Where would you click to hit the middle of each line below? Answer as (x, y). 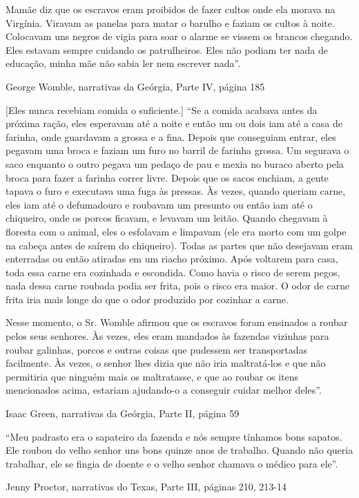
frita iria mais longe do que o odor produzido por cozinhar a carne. (147, 299)
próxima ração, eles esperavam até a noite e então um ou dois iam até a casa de (174, 123)
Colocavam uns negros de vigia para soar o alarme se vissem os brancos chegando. (179, 36)
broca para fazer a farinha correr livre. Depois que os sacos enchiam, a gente (167, 177)
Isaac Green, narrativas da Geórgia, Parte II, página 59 (123, 413)
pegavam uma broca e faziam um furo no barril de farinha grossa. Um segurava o (177, 150)
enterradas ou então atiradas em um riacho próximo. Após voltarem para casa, (172, 259)
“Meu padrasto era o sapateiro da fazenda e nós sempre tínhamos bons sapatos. (174, 436)
